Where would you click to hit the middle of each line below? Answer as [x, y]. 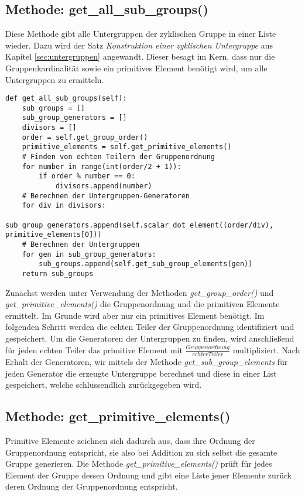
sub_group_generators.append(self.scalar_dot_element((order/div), [140, 225]
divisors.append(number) [104, 186]
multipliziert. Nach [266, 349]
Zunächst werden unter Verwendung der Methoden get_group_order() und [140, 292]
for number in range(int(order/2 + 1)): [102, 166]
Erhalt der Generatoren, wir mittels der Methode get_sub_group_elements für [147, 361]
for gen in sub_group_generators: [89, 254]
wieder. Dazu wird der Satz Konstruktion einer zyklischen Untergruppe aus [139, 45]
